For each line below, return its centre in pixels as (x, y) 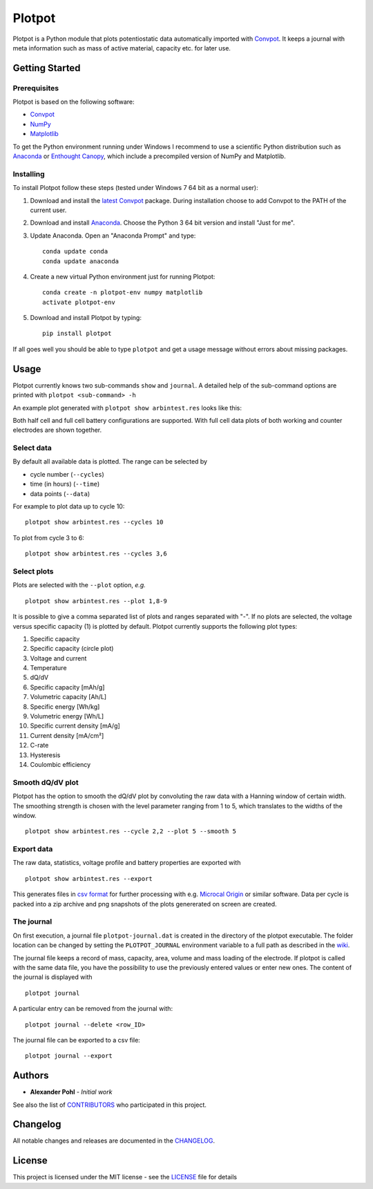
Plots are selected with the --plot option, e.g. (79, 585)
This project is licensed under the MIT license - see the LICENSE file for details (125, 1177)
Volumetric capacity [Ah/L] (68, 697)
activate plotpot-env (79, 302)
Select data (32, 448)
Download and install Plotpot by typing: (86, 318)
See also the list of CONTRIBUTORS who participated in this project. (110, 1105)
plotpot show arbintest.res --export (89, 878)
